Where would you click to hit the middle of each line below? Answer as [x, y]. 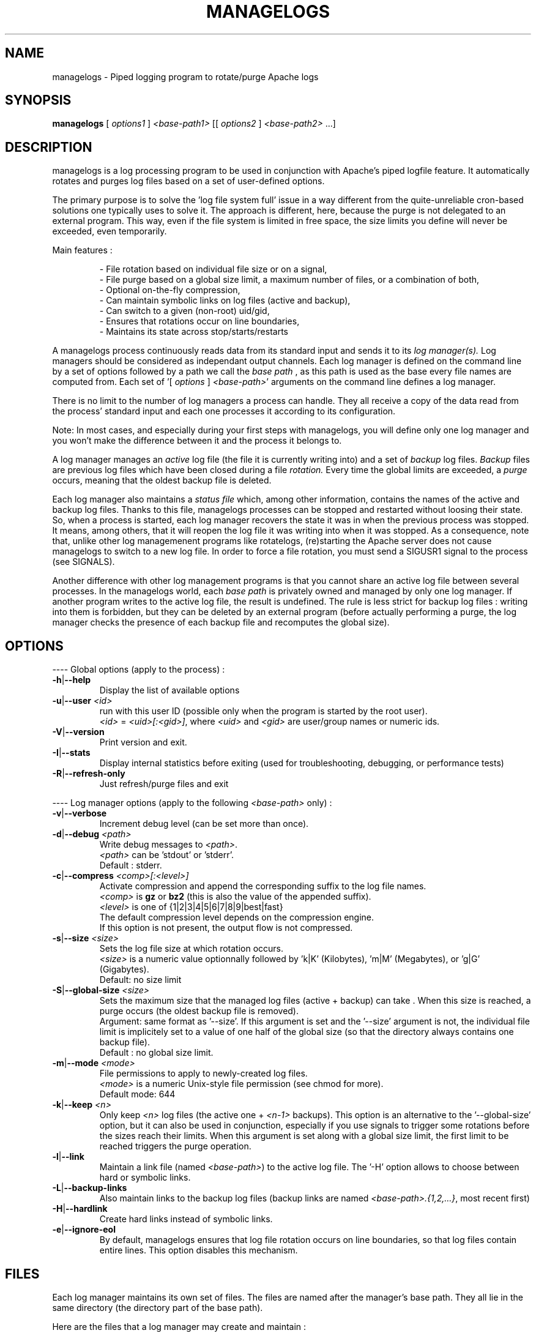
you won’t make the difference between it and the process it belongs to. [197, 441]
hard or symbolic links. [145, 1178]
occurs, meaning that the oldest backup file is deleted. [162, 480]
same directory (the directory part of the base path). [158, 1307]
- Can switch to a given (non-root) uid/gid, [184, 311]
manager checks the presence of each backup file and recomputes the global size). [221, 622]
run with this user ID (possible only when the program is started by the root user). [263, 711]
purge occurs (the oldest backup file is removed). [199, 1011]
